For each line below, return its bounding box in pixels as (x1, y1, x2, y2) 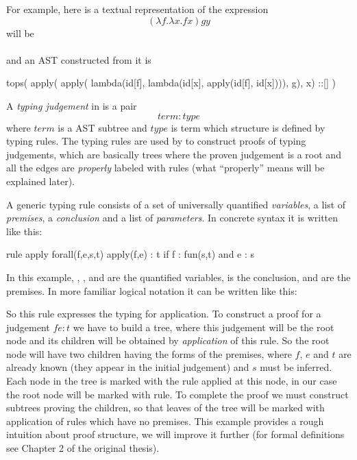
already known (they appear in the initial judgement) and (6, 360, 249, 374)
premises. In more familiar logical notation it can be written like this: (6, 283, 297, 298)
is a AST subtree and (58, 120, 147, 134)
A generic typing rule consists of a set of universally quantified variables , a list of (6, 197, 346, 211)
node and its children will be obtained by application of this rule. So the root (6, 333, 330, 348)
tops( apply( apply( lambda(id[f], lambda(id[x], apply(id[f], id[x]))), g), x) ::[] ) (6, 75, 336, 90)
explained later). (6, 173, 75, 188)
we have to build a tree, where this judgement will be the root (73, 319, 334, 334)
